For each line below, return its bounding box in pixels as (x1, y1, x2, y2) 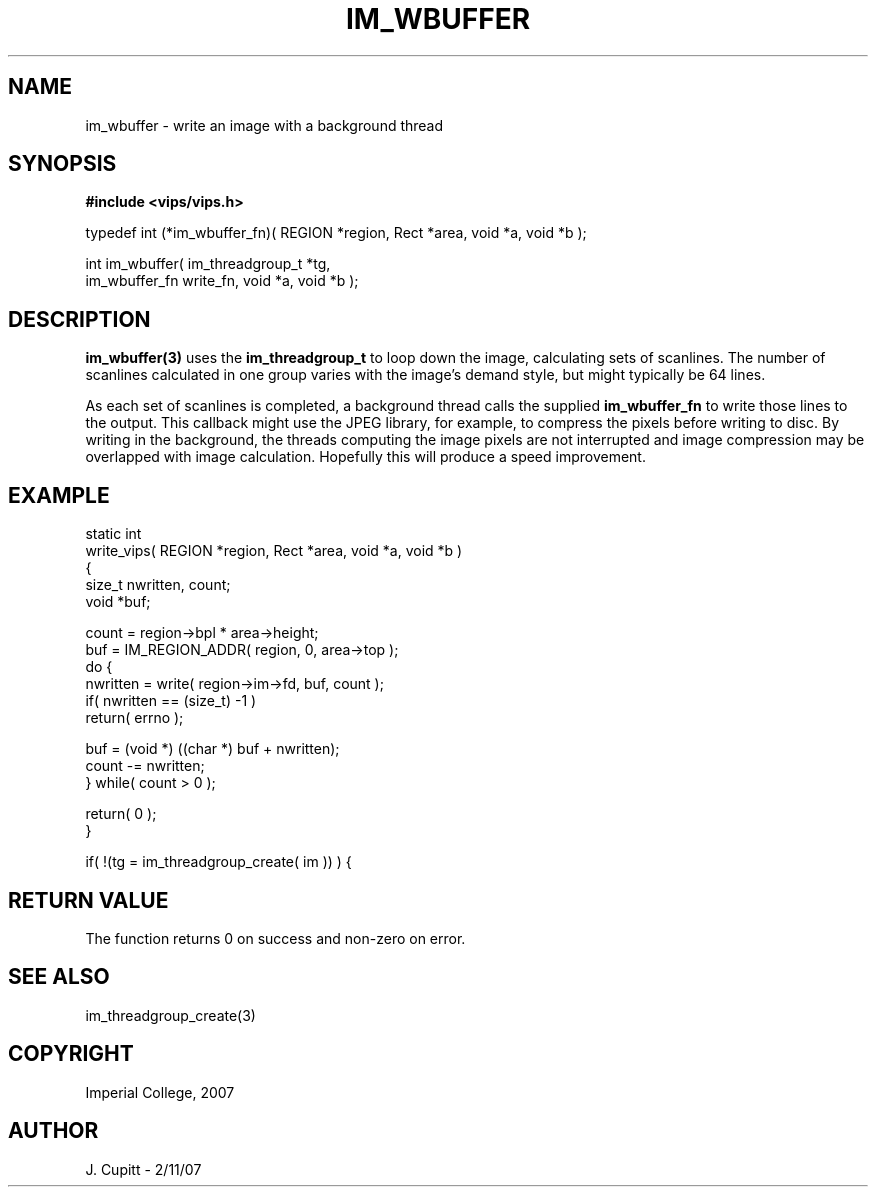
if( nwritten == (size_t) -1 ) (85, 692, 257, 710)
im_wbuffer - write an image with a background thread (85, 116, 444, 134)
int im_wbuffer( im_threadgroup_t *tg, (85, 255, 331, 273)
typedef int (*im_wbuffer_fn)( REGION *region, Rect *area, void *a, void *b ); (85, 224, 587, 242)
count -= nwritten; (85, 757, 205, 775)
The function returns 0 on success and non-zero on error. (85, 929, 466, 947)
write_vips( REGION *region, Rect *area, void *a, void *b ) (85, 542, 463, 560)
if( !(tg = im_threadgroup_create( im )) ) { (85, 853, 352, 871)
